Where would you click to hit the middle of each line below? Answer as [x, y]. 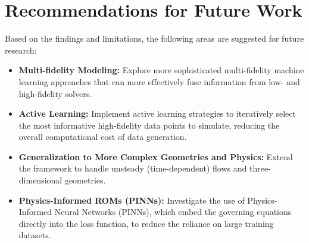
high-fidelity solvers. [55, 93]
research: [21, 50]
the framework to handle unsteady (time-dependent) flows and [133, 168]
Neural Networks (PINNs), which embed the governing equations [173, 212]
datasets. [35, 235]
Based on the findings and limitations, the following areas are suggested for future [154, 38]
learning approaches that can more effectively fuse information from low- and [159, 81]
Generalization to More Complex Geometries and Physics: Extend [156, 156]
